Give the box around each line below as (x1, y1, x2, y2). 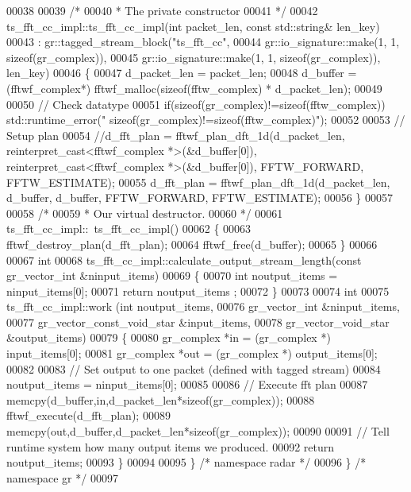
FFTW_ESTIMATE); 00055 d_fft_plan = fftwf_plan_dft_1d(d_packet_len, (6, 173, 390, 190)
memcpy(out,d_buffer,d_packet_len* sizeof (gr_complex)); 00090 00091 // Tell (6, 423, 390, 440)
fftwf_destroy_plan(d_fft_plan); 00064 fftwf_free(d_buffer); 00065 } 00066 (6, 235, 378, 252)
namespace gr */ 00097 (6, 469, 118, 486)
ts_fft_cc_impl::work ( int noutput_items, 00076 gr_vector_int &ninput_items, (6, 298, 400, 315)
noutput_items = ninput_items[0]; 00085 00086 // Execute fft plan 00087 (6, 376, 368, 393)
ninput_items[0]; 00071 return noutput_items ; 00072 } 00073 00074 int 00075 (6, 282, 390, 299)
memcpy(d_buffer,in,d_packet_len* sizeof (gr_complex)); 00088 (6, 391, 315, 408)
